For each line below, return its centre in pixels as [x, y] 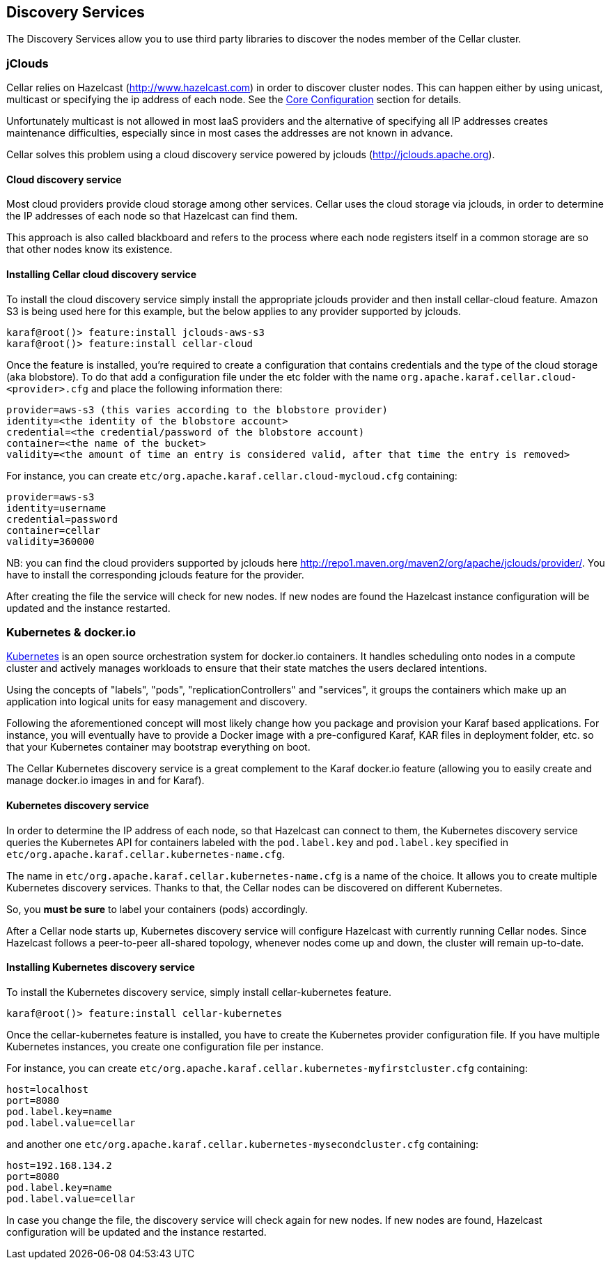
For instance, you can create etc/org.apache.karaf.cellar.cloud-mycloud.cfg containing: [232, 475]
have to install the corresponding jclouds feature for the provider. [155, 574]
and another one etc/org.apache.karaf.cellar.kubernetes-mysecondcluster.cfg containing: [243, 1144]
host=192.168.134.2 [59, 1165]
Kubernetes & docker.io [71, 632]
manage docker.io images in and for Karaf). [105, 781]
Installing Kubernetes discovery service [101, 967]
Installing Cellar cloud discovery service [102, 274]
